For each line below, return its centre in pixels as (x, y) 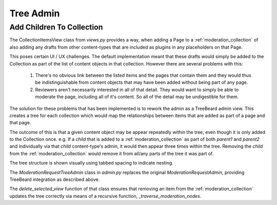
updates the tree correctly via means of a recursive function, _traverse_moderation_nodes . (105, 196)
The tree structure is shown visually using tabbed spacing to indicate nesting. (92, 163)
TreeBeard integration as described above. (55, 179)
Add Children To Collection (56, 27)
